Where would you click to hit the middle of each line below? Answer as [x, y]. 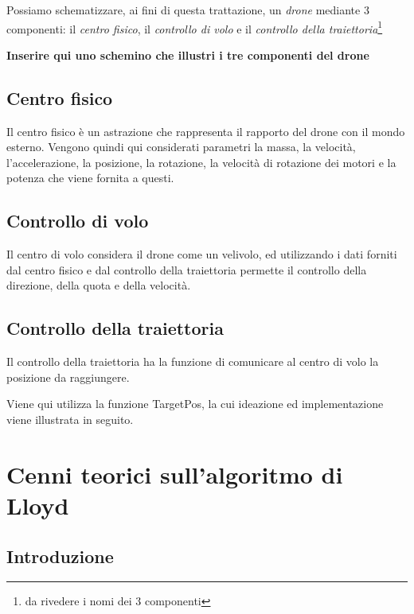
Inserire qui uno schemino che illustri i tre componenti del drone [188, 54]
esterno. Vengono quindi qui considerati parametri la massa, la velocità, [181, 147]
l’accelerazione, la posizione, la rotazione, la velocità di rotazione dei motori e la [201, 162]
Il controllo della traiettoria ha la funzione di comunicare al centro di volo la [193, 361]
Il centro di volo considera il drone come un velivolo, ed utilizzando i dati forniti [202, 254]
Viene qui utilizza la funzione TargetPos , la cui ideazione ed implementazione [195, 404]
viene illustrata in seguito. [70, 419]
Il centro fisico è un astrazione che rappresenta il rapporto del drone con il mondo [206, 131]
